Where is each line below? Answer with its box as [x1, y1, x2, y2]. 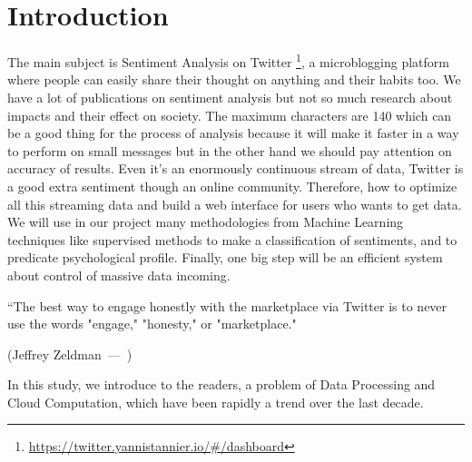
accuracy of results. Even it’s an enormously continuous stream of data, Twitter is [7, 159, 464, 178]
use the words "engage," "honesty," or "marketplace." [7, 314, 297, 333]
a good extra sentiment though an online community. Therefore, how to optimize [7, 176, 457, 195]
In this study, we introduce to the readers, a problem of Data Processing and [7, 375, 436, 394]
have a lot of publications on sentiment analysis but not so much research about [7, 87, 453, 106]
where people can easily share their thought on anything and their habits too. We [7, 70, 461, 89]
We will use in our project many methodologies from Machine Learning [7, 212, 404, 231]
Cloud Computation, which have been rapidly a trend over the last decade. [7, 392, 424, 411]
